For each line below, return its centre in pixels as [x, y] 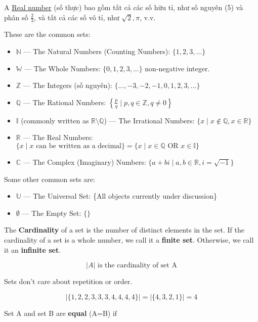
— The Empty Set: [52, 213]
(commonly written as [55, 120]
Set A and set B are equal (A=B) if [61, 313]
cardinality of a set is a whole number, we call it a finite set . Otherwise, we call [129, 239]
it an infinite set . [33, 249]
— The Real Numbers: [58, 137]
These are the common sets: [47, 34]
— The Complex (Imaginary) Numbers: [84, 162]
